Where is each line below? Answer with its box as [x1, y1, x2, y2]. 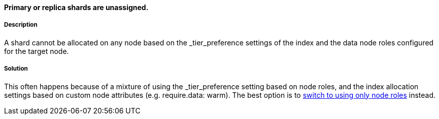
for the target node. [4, 46, 69, 55]
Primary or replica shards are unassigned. [4, 3, 149, 12]
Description [4, 21, 38, 29]
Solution [4, 65, 28, 73]
